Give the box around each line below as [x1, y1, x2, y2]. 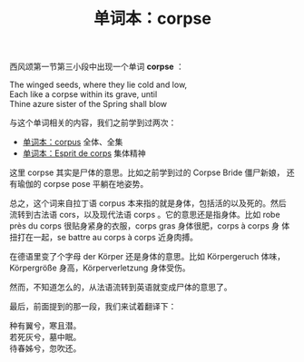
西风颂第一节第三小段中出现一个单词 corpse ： [9, 61, 184, 73]
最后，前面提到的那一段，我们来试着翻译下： [9, 301, 177, 312]
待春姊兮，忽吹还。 [9, 343, 82, 354]
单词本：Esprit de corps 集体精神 [22, 148, 146, 159]
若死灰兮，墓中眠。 [9, 332, 82, 343]
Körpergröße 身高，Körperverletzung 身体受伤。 [9, 262, 191, 273]
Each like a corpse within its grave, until [9, 89, 158, 100]
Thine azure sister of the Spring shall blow [9, 99, 168, 110]
